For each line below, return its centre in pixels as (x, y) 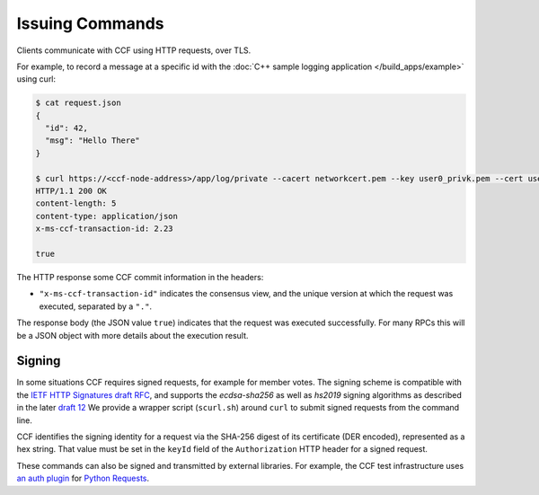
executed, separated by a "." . (96, 306)
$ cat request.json (78, 103)
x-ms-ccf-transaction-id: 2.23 (105, 229)
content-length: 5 (76, 203)
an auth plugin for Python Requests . (83, 478)
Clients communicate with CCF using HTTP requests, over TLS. (134, 50)
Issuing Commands (91, 23)
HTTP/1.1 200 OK (71, 191)
